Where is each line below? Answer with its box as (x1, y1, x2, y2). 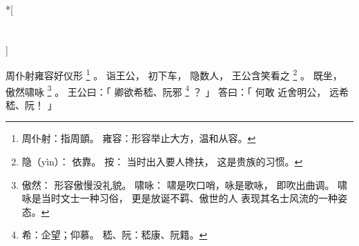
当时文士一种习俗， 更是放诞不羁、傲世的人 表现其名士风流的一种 (41, 191, 338, 205)
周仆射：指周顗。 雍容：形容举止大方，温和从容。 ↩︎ (21, 131, 256, 145)
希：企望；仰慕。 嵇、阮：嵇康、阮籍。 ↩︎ (21, 227, 208, 242)
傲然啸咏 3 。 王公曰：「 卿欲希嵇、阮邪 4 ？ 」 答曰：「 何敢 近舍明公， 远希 (6, 82, 349, 99)
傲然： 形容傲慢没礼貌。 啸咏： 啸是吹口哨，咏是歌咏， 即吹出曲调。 (21, 177, 335, 192)
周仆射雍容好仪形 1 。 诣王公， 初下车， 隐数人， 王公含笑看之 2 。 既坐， (6, 66, 342, 83)
